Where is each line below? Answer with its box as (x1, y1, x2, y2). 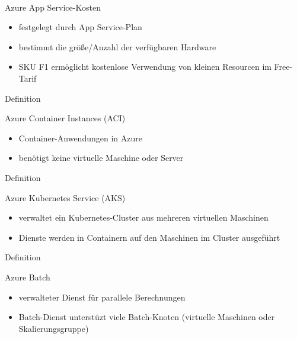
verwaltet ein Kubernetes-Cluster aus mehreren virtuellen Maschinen (18, 211, 269, 224)
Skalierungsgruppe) (18, 322, 89, 334)
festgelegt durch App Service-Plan (18, 21, 142, 33)
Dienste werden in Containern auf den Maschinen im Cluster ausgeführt (18, 231, 280, 243)
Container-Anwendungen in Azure (18, 131, 142, 144)
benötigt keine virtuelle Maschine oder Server (18, 151, 184, 164)
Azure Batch (5, 270, 50, 283)
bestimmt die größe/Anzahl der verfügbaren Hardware (18, 40, 216, 53)
